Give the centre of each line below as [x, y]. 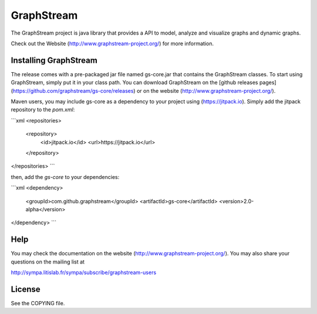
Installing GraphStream [54, 60]
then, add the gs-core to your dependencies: [65, 177]
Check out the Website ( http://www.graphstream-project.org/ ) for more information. [112, 43]
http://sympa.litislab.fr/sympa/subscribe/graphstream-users [84, 272]
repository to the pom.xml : [43, 110]
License [26, 289]
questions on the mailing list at [48, 262]
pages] [268, 83]
